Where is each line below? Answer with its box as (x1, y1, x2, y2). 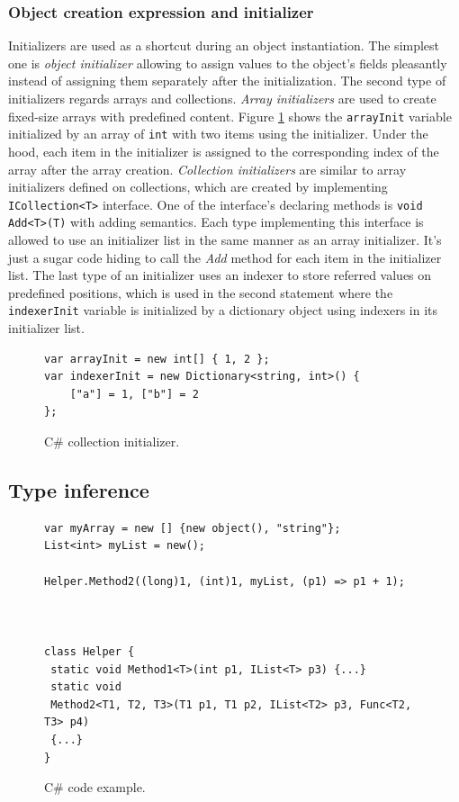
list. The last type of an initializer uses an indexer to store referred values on (8, 266, 432, 284)
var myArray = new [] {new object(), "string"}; (44, 521, 341, 535)
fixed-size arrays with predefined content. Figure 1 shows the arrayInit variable (8, 106, 452, 125)
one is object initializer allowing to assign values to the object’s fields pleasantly (8, 53, 447, 72)
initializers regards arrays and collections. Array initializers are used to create (8, 89, 436, 107)
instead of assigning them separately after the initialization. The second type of (8, 71, 446, 90)
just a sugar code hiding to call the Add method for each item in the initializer (8, 248, 442, 266)
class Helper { (44, 644, 135, 658)
